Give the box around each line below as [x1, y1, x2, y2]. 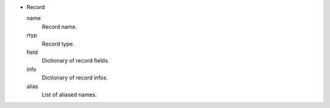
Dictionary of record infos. [42, 74, 108, 81]
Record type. [42, 40, 75, 47]
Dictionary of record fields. [42, 57, 110, 64]
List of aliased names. [42, 91, 97, 98]
